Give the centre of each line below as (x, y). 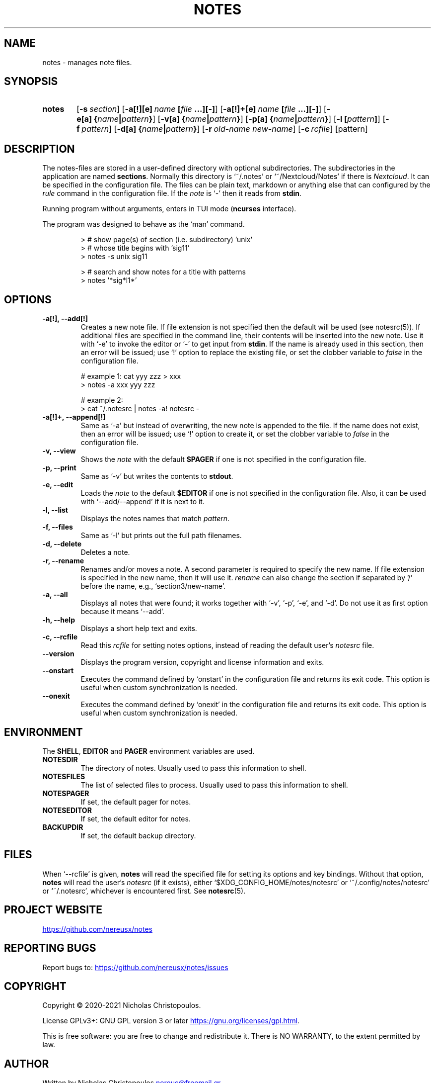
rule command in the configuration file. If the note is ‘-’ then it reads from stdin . (172, 193)
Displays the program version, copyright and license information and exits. (202, 662)
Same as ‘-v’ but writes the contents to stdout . (157, 476)
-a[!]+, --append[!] (74, 417)
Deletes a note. (105, 552)
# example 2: (102, 400)
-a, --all (55, 595)
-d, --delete (62, 544)
